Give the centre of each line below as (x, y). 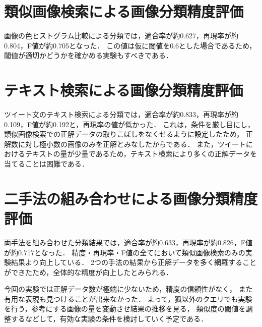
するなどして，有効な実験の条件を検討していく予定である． (109, 319)
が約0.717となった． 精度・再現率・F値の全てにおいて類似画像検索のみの (125, 252)
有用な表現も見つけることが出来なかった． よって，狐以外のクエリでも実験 (128, 298)
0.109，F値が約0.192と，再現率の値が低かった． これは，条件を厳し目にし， (129, 124)
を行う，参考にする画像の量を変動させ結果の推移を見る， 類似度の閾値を (125, 309)
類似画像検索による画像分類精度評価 (124, 11)
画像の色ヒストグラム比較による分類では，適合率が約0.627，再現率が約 (121, 36)
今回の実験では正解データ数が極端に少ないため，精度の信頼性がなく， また (128, 289)
